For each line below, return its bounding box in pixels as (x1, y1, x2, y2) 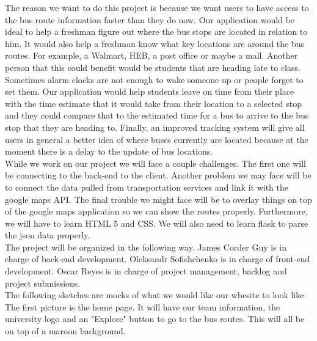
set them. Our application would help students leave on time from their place (5, 85, 294, 98)
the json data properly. (5, 229, 90, 241)
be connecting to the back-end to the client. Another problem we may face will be (5, 169, 312, 182)
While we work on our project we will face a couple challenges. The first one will (5, 156, 306, 169)
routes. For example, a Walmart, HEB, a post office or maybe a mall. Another (5, 49, 298, 62)
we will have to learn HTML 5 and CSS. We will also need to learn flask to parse (5, 216, 308, 229)
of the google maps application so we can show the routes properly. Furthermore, (5, 205, 308, 218)
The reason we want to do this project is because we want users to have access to (5, 1, 309, 13)
